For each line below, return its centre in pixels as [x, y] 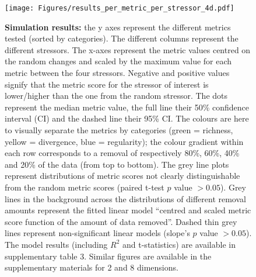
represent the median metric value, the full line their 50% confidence [127, 107]
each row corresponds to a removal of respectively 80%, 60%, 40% [122, 153]
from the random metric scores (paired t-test [85, 187]
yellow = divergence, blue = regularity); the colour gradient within [124, 141]
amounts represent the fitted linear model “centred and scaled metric [128, 210]
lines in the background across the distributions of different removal [125, 198]
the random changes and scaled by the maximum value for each [118, 61]
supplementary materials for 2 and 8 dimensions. [92, 267]
